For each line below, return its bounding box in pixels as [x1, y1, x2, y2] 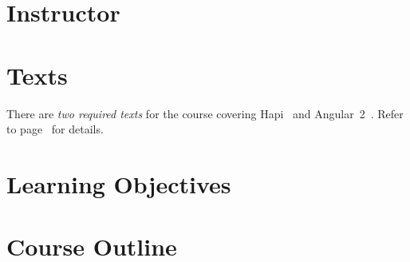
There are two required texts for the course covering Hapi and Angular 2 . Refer [6, 105, 404, 121]
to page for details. [6, 121, 104, 137]
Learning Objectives [6, 167, 231, 200]
